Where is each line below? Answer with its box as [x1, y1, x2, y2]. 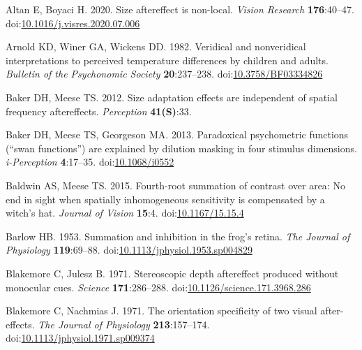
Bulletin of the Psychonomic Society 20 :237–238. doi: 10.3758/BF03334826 [6, 66, 323, 81]
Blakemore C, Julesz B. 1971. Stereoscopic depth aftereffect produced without [6, 265, 339, 280]
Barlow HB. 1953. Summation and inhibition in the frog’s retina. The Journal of [6, 228, 350, 243]
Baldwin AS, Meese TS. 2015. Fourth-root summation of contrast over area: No [6, 177, 345, 192]
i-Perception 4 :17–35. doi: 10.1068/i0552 [6, 154, 174, 169]
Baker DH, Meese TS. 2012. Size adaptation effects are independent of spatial [6, 89, 338, 104]
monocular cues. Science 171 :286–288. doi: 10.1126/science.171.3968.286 [6, 279, 311, 294]
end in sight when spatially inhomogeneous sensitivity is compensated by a [6, 191, 325, 206]
